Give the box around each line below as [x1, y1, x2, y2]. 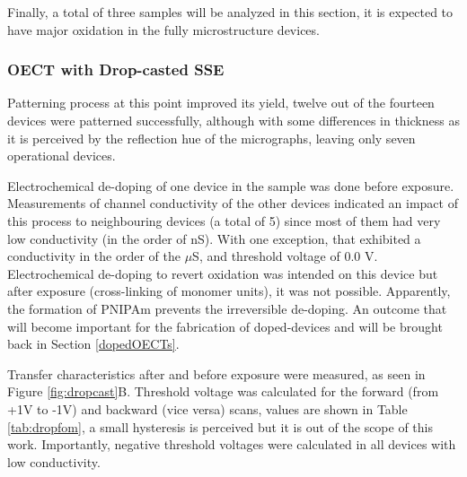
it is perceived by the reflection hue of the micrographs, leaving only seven [7, 128, 416, 147]
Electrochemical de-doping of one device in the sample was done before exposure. [7, 176, 454, 195]
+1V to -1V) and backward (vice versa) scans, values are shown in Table [7, 399, 408, 418]
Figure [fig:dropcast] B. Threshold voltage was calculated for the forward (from [7, 382, 439, 401]
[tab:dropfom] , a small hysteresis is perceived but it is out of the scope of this [7, 417, 434, 436]
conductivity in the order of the [7, 247, 181, 265]
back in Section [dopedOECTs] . [7, 334, 180, 353]
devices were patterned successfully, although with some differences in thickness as [7, 111, 460, 129]
